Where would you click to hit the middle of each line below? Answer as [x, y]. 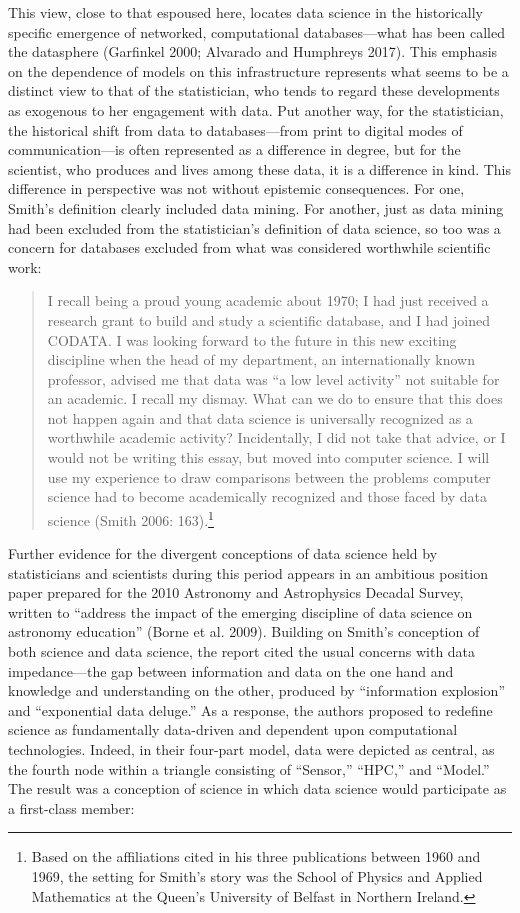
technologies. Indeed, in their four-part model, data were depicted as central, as [251, 749]
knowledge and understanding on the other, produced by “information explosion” [256, 690]
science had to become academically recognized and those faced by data [267, 496]
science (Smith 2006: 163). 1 [130, 518]
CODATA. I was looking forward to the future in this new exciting [252, 339]
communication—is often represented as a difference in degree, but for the [234, 149]
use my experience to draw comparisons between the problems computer [269, 476]
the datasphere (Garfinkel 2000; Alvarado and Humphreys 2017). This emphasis [253, 51]
